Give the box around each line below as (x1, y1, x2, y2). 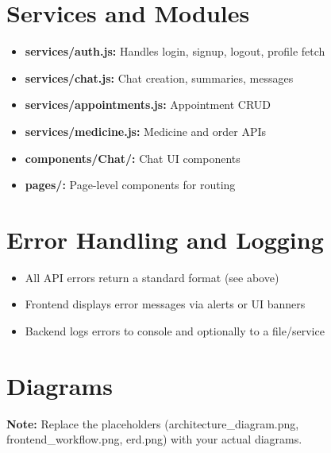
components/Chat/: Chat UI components (25, 149, 241, 166)
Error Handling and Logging (6, 223, 324, 255)
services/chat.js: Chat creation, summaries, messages (25, 69, 294, 86)
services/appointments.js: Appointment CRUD (25, 96, 271, 113)
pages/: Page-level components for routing (25, 176, 236, 193)
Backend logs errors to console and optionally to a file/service (25, 323, 325, 339)
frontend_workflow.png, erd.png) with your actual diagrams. (6, 431, 302, 447)
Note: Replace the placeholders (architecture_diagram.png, (6, 415, 299, 432)
